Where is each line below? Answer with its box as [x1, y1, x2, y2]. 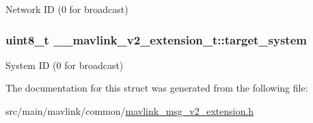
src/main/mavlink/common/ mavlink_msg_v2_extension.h [5, 104, 254, 118]
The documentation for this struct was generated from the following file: [5, 81, 308, 95]
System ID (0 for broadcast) [5, 57, 124, 72]
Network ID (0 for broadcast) [5, 2, 128, 16]
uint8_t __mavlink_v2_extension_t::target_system [5, 31, 307, 48]
